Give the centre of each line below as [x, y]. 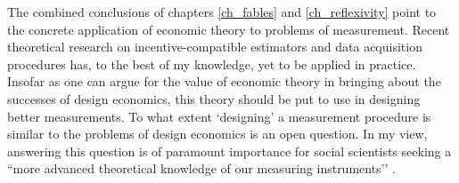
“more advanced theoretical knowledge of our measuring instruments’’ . [201, 168]
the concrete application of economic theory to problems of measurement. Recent [229, 29]
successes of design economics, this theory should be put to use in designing [214, 98]
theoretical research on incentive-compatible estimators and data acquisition [215, 47]
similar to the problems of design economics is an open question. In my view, [217, 134]
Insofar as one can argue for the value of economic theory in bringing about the [224, 81]
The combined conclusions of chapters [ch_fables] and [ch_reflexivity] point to [222, 12]
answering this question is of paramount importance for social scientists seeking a [229, 151]
